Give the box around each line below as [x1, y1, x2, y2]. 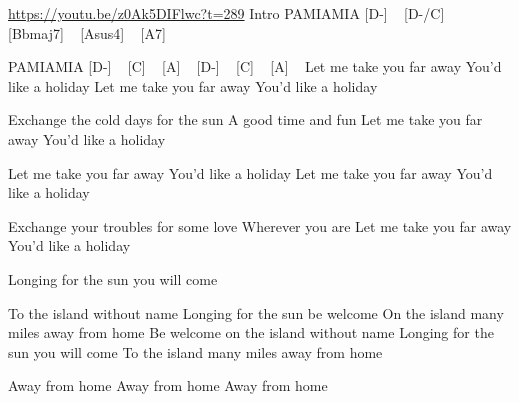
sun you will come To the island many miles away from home [8, 341, 383, 362]
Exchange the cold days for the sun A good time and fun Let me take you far [8, 109, 483, 130]
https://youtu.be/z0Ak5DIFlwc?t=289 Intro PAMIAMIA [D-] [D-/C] [8, 3, 445, 23]
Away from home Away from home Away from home [8, 375, 328, 396]
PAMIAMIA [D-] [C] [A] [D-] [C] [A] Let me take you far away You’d [8, 56, 502, 77]
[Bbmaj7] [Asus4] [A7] [8, 22, 166, 43]
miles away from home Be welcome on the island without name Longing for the [8, 322, 494, 343]
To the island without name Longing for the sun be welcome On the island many [8, 302, 504, 323]
